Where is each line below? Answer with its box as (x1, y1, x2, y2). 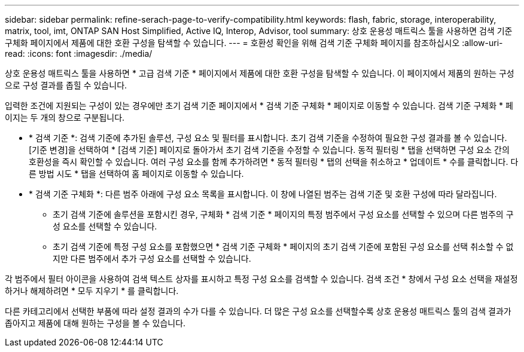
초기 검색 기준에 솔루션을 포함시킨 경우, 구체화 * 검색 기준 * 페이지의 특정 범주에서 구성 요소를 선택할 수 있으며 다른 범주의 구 (53, 209, 514, 219)
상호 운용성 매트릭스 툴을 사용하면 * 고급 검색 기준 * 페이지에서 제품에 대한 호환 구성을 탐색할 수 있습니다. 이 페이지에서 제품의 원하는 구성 (5, 68, 514, 78)
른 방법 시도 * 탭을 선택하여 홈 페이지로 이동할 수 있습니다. (29, 169, 244, 179)
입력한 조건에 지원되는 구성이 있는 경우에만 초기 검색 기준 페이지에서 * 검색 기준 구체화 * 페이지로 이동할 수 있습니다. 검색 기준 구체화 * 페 (5, 100, 513, 111)
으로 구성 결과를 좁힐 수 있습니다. (5, 80, 127, 90)
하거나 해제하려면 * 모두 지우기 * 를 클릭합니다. (5, 286, 179, 296)
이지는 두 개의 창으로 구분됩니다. (5, 112, 125, 123)
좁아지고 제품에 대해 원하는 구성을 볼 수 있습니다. (5, 318, 186, 328)
